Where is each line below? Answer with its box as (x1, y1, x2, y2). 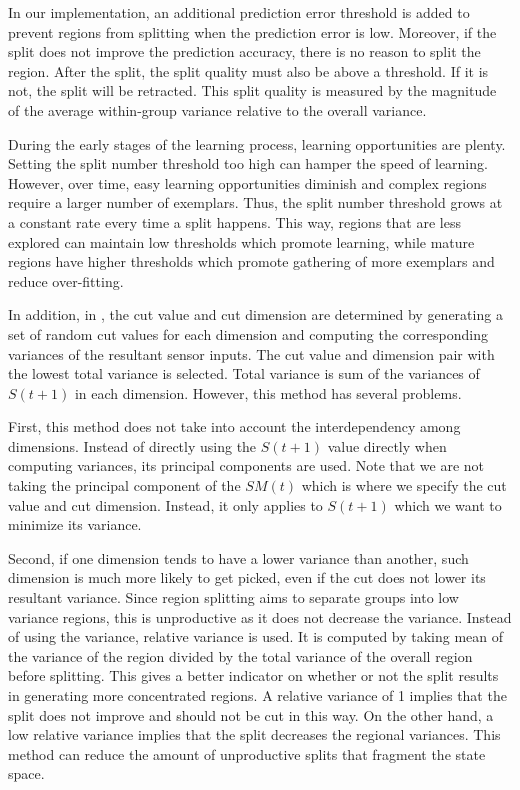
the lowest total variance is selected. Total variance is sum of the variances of (8, 363, 480, 384)
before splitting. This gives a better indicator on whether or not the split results (8, 665, 499, 686)
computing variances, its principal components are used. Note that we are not (8, 455, 485, 476)
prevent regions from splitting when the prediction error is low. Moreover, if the (8, 21, 497, 42)
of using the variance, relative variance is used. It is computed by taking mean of (8, 626, 504, 647)
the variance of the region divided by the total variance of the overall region (8, 645, 473, 666)
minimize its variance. (8, 514, 142, 535)
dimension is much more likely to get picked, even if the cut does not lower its (8, 567, 486, 588)
